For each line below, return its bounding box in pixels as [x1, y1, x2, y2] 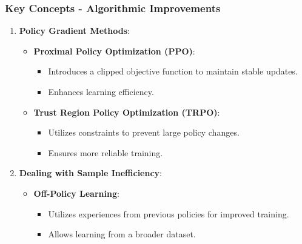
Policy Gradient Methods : [19, 24, 130, 37]
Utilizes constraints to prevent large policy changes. [48, 126, 240, 139]
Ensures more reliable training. [48, 146, 163, 159]
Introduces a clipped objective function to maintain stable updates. [48, 65, 298, 77]
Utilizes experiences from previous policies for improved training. [48, 207, 289, 220]
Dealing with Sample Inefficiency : [19, 167, 162, 179]
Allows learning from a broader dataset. [48, 228, 196, 240]
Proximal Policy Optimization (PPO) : [33, 44, 195, 57]
